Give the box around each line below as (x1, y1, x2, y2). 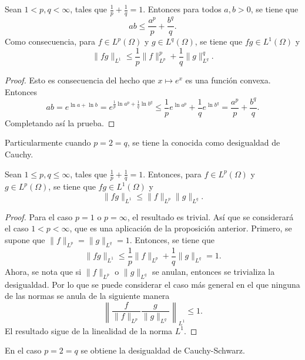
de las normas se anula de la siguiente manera (5, 290, 170, 302)
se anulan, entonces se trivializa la (152, 265, 275, 277)
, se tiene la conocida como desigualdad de (127, 136, 280, 149)
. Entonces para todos (143, 3, 222, 15)
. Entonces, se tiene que (129, 233, 214, 245)
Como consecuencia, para (5, 35, 96, 48)
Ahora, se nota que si (5, 265, 82, 277)
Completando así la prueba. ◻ (5, 116, 115, 129)
